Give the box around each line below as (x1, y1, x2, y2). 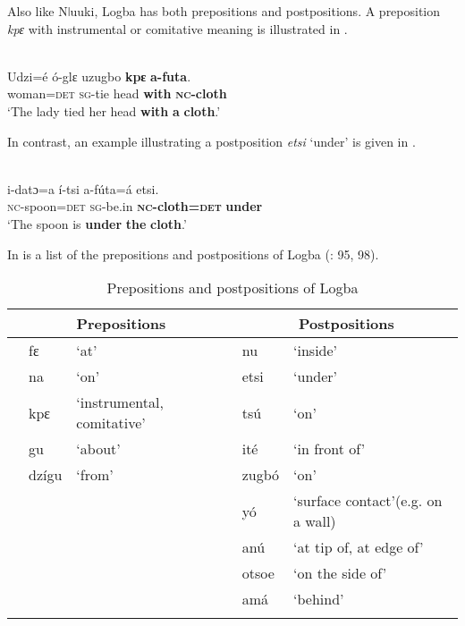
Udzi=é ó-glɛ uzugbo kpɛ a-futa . (7, 66, 191, 85)
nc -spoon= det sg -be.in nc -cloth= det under (7, 197, 263, 216)
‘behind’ (293, 588, 344, 610)
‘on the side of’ (293, 563, 387, 584)
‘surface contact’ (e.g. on (293, 490, 443, 512)
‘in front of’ (293, 438, 366, 460)
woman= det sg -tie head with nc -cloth (7, 84, 227, 103)
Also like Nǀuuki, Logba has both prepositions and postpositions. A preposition (7, 2, 441, 20)
